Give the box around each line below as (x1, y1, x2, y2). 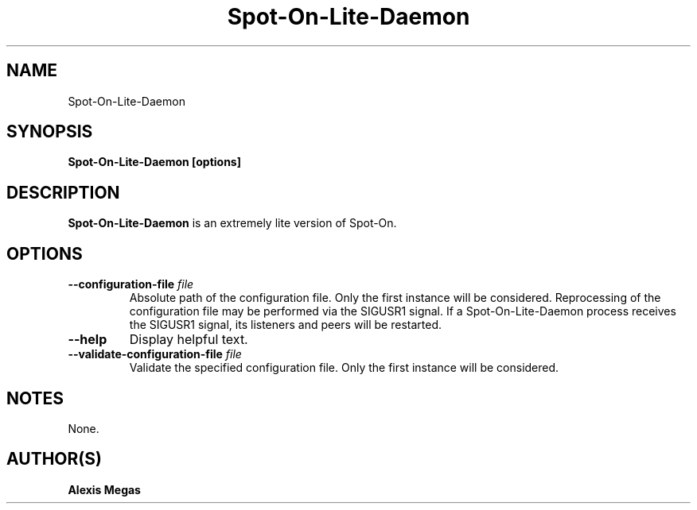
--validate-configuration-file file (68, 347, 242, 361)
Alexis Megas (68, 482, 141, 496)
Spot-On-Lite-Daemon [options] (68, 155, 241, 169)
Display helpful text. (129, 331, 248, 348)
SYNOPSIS (6, 122, 93, 142)
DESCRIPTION (6, 182, 120, 203)
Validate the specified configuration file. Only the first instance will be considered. (129, 361, 559, 375)
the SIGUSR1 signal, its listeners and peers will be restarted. (129, 318, 442, 332)
